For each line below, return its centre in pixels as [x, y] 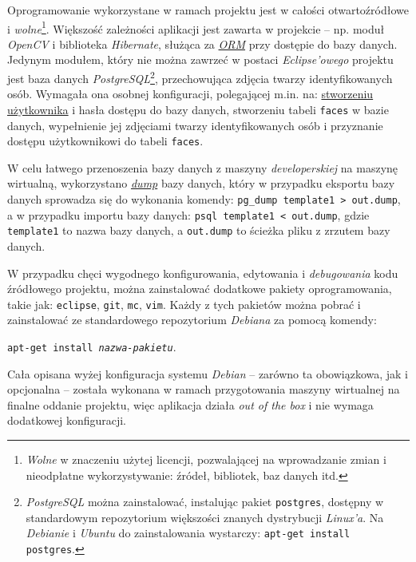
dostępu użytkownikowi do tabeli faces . [105, 141]
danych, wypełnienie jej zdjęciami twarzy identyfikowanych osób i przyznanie [195, 125]
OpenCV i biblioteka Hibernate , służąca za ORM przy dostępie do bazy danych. [202, 44]
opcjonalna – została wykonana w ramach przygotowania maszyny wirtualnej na [204, 389]
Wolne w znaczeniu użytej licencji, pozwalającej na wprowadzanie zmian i [206, 459]
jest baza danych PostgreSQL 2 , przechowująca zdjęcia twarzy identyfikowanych [200, 77]
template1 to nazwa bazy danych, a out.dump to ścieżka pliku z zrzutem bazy [199, 230]
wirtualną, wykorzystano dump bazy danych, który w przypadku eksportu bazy [201, 183]
